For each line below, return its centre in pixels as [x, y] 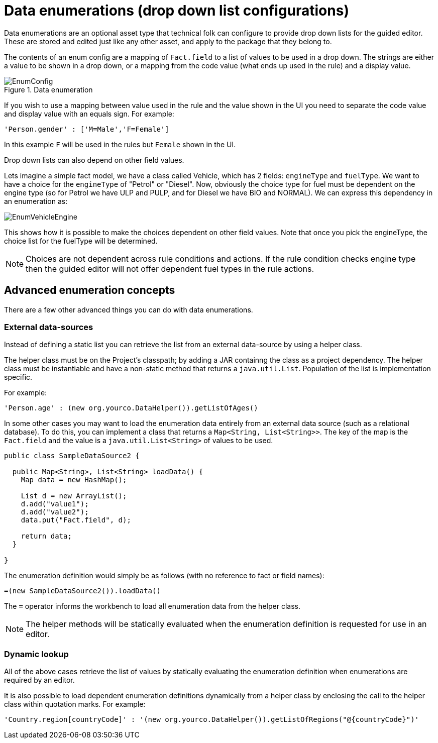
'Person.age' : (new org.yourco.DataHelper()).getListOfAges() [131, 408]
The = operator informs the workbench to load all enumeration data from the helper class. [152, 606]
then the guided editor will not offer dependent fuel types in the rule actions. [170, 269]
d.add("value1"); [55, 504]
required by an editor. [39, 680]
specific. [18, 377]
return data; [46, 536]
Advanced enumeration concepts [90, 290]
